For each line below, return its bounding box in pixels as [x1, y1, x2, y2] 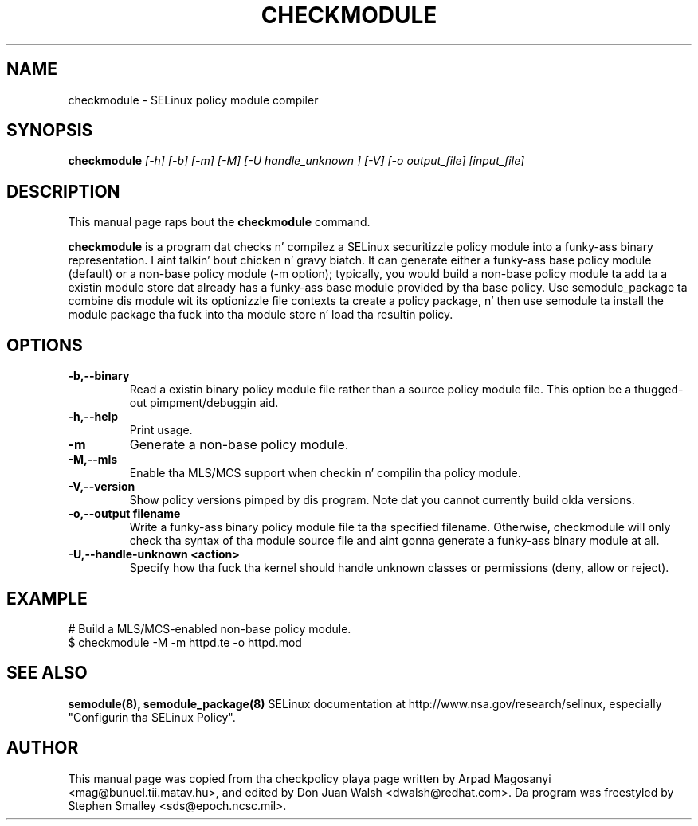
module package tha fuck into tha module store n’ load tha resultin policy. [68, 307, 453, 322]
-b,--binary [68, 369, 130, 383]
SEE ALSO [6, 663, 88, 683]
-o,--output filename [68, 507, 181, 521]
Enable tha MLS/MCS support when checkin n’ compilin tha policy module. [129, 466, 521, 480]
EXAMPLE [6, 588, 88, 609]
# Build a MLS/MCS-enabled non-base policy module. [68, 621, 351, 636]
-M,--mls [68, 452, 118, 467]
